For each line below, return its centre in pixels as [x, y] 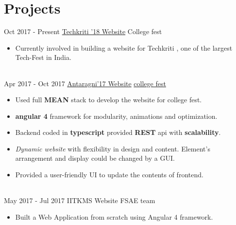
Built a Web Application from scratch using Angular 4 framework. [114, 216]
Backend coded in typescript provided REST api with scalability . [118, 132]
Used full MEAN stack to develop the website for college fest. [109, 100]
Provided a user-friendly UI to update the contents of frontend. [109, 175]
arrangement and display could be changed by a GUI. [95, 158]
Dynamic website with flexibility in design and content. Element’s [113, 148]
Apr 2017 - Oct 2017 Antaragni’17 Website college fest [85, 83]
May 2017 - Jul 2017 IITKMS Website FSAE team [80, 200]
